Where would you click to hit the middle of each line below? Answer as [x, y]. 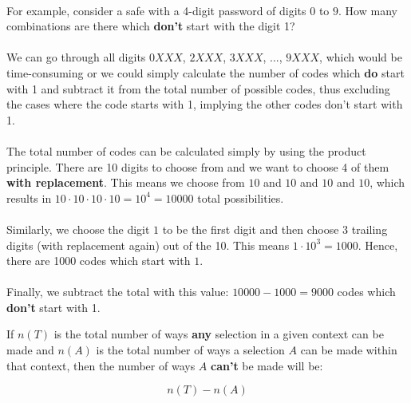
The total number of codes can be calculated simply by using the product [186, 150]
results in [29, 198]
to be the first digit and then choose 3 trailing [275, 229]
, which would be [361, 57]
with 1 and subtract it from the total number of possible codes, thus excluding [198, 88]
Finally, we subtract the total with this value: [118, 292]
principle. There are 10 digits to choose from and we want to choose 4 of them [198, 166]
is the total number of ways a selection [190, 350]
